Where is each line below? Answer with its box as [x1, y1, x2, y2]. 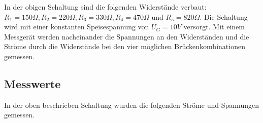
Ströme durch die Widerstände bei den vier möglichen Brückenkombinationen [4, 41, 245, 52]
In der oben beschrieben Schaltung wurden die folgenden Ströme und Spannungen [4, 99, 259, 110]
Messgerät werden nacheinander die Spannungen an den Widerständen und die [4, 31, 249, 42]
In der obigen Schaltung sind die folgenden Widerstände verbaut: [4, 2, 207, 12]
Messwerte [4, 75, 61, 91]
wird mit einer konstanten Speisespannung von [4, 21, 149, 32]
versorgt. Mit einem [183, 21, 245, 32]
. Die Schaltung [200, 11, 248, 22]
